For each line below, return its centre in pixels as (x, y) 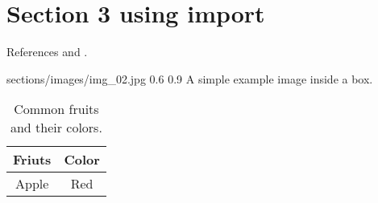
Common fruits (56, 109)
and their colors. (56, 128)
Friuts (32, 160)
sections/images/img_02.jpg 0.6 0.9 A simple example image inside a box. (190, 78)
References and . (47, 52)
